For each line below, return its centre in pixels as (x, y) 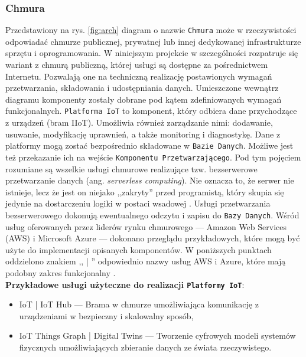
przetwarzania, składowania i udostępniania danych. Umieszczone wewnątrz (142, 88)
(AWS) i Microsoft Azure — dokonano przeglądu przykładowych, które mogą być (153, 238)
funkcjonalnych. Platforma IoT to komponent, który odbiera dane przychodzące (151, 111)
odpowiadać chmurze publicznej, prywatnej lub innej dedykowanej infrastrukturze (153, 41)
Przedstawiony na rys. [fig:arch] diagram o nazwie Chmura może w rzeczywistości (151, 30)
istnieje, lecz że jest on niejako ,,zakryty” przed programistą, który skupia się (145, 191)
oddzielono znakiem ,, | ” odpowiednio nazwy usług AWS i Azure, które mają (146, 261)
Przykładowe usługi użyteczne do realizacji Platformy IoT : (125, 284)
